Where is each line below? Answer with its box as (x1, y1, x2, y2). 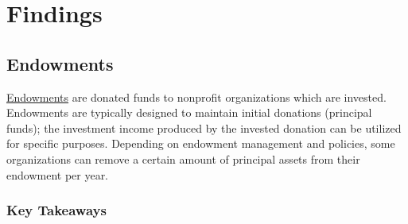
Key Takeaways (6, 200, 107, 220)
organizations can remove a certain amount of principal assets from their (6, 150, 360, 167)
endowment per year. (6, 166, 109, 183)
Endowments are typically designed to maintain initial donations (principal (6, 104, 372, 121)
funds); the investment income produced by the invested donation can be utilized (6, 119, 402, 136)
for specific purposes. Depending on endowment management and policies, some (6, 135, 395, 152)
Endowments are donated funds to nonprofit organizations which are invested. (6, 88, 387, 105)
